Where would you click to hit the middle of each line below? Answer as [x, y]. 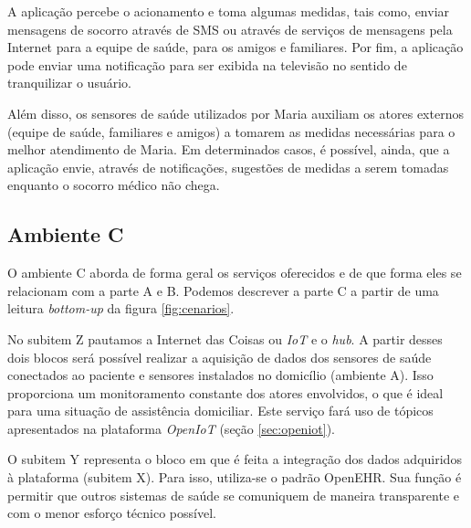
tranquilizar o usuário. [69, 83]
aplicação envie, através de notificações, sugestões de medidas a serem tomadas [228, 167]
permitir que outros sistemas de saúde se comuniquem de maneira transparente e [233, 495]
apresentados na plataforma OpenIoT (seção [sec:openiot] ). [171, 428]
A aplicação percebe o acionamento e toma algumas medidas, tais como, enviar [229, 11]
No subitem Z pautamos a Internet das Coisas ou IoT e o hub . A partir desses [225, 338]
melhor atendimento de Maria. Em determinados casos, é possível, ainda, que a [229, 149]
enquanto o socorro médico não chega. [114, 185]
